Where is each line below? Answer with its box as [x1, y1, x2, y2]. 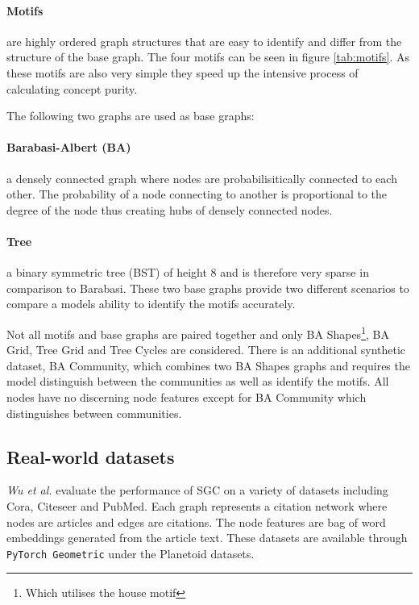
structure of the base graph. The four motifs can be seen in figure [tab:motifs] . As [6, 48, 410, 65]
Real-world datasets [6, 444, 175, 469]
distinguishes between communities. [6, 404, 182, 421]
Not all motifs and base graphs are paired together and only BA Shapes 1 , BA [6, 323, 389, 342]
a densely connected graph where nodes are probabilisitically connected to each [6, 169, 397, 186]
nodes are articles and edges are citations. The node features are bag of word [6, 513, 386, 530]
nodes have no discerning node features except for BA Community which [6, 388, 367, 405]
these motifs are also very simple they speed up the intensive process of [6, 64, 359, 81]
